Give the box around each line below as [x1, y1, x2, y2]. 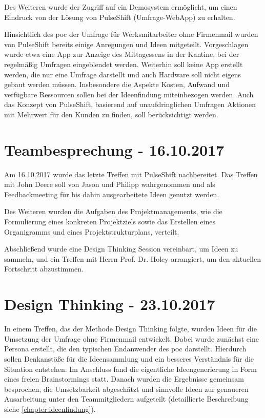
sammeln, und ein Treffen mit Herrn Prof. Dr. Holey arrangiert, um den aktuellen [4, 253, 261, 264]
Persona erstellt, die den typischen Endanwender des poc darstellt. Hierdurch [4, 343, 247, 354]
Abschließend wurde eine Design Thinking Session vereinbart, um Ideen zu [4, 243, 238, 254]
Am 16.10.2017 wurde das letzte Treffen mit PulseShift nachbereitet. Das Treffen [4, 169, 258, 179]
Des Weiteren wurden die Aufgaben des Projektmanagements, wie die [4, 206, 222, 217]
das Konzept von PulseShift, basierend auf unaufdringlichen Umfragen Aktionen [4, 99, 256, 110]
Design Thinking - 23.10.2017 [4, 294, 215, 315]
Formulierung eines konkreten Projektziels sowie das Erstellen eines [4, 216, 215, 227]
